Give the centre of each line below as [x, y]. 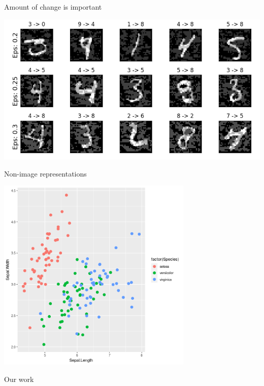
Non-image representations [45, 173]
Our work [19, 379]
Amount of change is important [53, 7]
